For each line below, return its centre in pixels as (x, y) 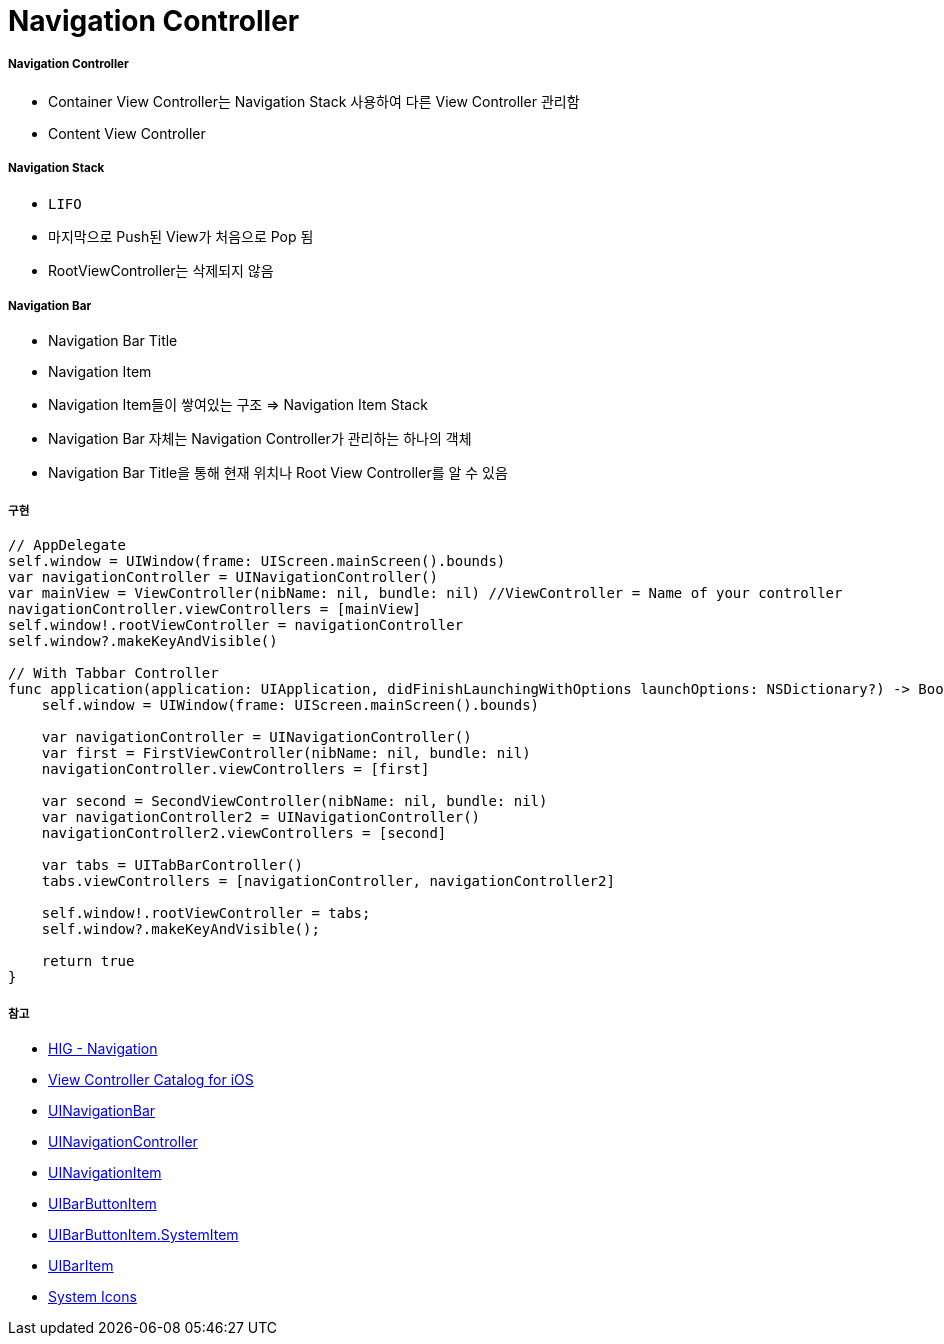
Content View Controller (127, 133)
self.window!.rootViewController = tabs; (206, 913)
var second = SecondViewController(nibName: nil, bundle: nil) (294, 801)
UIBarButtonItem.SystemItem (143, 1234)
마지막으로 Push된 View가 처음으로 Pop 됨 (181, 236)
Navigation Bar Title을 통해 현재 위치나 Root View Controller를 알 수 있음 (278, 473)
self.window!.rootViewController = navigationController (236, 625)
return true (88, 961)
